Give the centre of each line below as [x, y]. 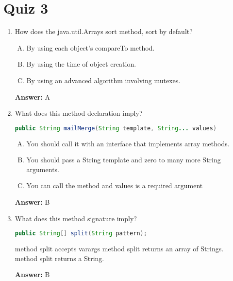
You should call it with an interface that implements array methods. [128, 143]
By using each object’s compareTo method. [91, 47]
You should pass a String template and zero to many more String [124, 160]
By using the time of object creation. [81, 64]
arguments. [43, 169]
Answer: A [33, 97]
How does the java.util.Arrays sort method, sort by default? [104, 31]
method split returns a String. [59, 258]
